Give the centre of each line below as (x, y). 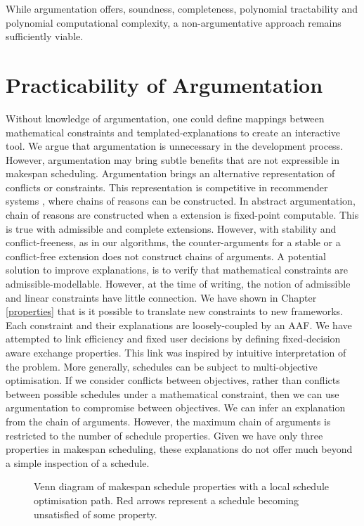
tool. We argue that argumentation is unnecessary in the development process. (175, 146)
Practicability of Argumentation (164, 84)
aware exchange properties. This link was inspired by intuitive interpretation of (176, 352)
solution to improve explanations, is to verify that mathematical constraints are (177, 270)
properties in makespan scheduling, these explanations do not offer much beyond (179, 449)
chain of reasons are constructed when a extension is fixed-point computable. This (182, 215)
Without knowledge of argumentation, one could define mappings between (165, 118)
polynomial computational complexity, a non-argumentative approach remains (174, 22)
